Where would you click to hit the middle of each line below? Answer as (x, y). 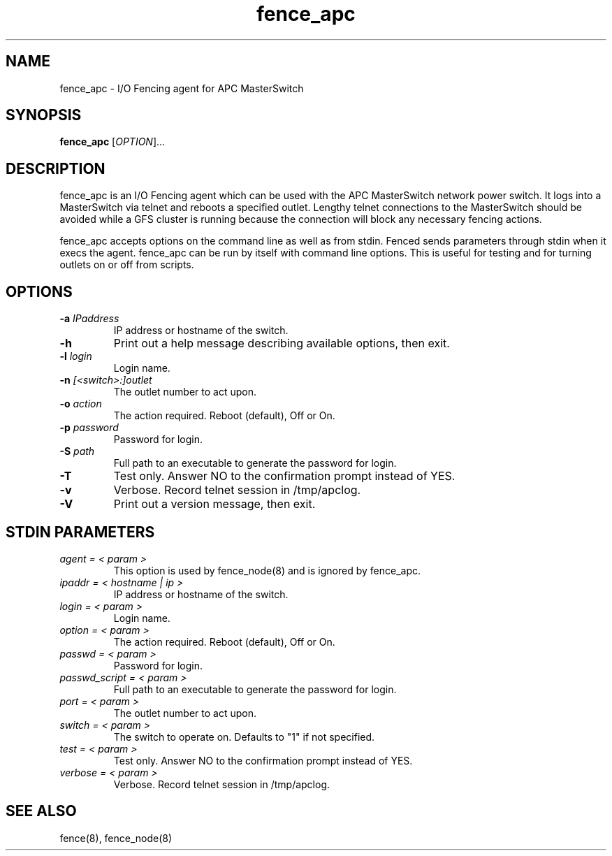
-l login (76, 356)
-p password (89, 428)
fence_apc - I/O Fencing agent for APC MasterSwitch (182, 88)
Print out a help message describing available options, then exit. (282, 343)
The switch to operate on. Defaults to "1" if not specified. (244, 737)
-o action (81, 404)
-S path (77, 451)
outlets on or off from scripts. (127, 265)
